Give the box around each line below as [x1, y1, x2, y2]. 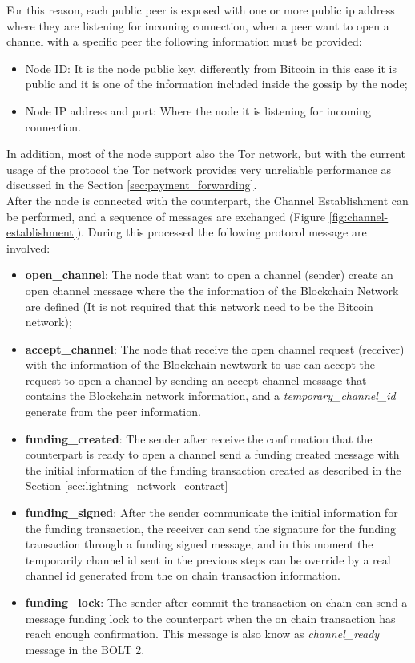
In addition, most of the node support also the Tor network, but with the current [6, 145, 405, 162]
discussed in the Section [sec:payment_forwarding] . [6, 176, 257, 193]
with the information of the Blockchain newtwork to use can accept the [25, 356, 376, 373]
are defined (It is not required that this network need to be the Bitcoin [25, 297, 373, 314]
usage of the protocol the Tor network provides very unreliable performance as [6, 160, 392, 177]
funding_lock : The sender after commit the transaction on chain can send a [25, 594, 408, 610]
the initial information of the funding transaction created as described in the [25, 461, 401, 478]
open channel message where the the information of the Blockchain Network [25, 281, 399, 298]
